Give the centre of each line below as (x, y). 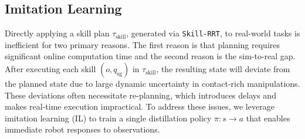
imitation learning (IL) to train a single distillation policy (108, 118)
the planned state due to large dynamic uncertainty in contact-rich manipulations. (152, 84)
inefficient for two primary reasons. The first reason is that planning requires (142, 44)
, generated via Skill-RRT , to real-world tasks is (213, 33)
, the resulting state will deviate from (223, 69)
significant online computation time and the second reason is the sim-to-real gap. (150, 56)
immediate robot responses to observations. (82, 129)
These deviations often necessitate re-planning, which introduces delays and (140, 95)
